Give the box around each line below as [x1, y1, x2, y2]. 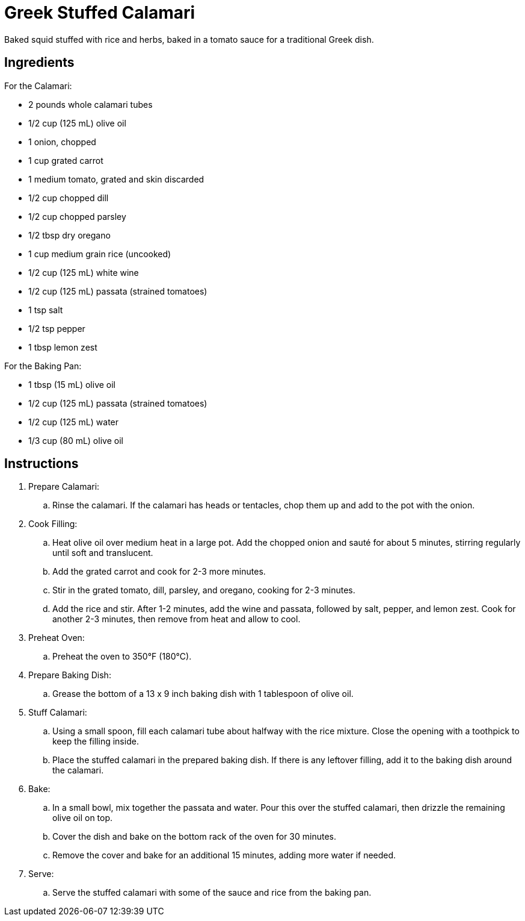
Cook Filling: [28, 519, 78, 529]
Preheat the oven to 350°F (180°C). [52, 651, 192, 662]
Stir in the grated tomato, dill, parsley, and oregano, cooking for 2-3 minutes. [52, 585, 355, 596]
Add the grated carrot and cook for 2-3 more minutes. [52, 566, 266, 577]
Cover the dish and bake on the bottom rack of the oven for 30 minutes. [52, 831, 337, 842]
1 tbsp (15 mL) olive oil [28, 379, 115, 390]
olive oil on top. [52, 813, 113, 823]
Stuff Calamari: [28, 707, 87, 718]
